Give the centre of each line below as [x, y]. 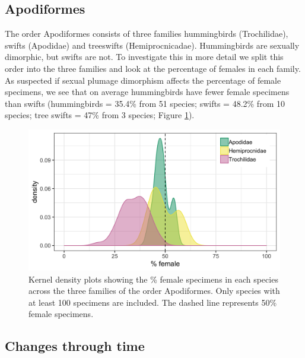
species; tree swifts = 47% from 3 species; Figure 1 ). [100, 115]
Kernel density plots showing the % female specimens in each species [153, 279]
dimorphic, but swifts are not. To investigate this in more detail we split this [144, 57]
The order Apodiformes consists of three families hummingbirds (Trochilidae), [147, 34]
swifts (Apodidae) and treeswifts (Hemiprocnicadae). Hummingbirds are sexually [152, 45]
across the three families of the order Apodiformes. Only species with [154, 291]
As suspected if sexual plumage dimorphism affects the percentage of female [143, 80]
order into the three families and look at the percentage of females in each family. [153, 68]
